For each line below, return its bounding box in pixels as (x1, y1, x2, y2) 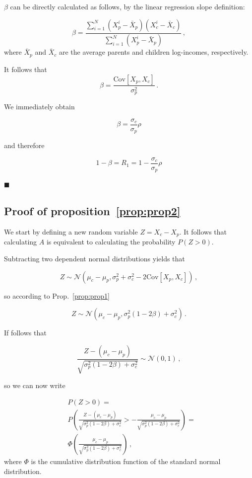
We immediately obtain (4, 101, 75, 111)
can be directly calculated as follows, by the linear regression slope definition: (10, 1, 245, 11)
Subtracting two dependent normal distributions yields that (4, 253, 185, 264)
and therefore (4, 140, 45, 151)
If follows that (4, 327, 47, 338)
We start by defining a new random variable (4, 227, 138, 237)
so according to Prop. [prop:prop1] (4, 290, 110, 301)
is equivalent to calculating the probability (46, 237, 176, 247)
